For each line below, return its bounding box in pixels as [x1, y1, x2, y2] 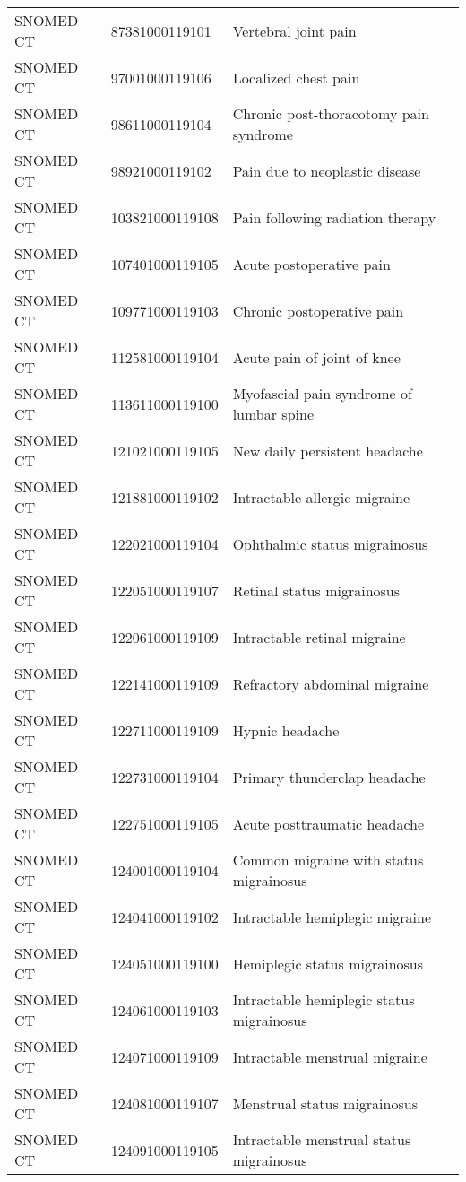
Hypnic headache [232, 719, 340, 741]
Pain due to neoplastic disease [232, 160, 421, 181]
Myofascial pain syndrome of [232, 383, 412, 404]
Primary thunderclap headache [232, 766, 426, 787]
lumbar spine [232, 404, 315, 424]
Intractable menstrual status [232, 1129, 411, 1150]
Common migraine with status [232, 849, 424, 870]
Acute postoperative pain [232, 253, 391, 274]
